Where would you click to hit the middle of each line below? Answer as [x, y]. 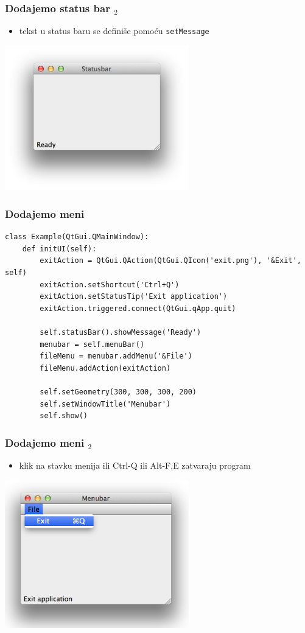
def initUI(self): [59, 249]
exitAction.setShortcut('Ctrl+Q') [110, 285]
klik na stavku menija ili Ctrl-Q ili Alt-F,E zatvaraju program [135, 465]
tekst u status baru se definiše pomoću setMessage [114, 31]
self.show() [64, 416]
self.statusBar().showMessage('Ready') [121, 332]
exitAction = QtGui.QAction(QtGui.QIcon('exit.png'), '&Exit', [170, 261]
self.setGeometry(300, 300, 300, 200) [118, 392]
